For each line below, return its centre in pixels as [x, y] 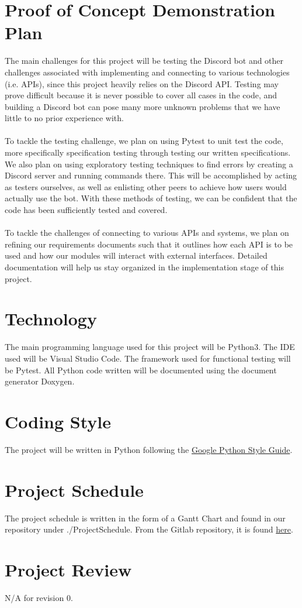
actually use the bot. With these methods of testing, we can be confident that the [151, 198]
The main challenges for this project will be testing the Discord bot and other [144, 61]
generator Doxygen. [40, 381]
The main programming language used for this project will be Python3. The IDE [150, 347]
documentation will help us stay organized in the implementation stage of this [144, 267]
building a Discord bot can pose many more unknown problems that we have [143, 106]
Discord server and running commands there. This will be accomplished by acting [151, 175]
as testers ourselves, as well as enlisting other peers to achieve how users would [146, 186]
